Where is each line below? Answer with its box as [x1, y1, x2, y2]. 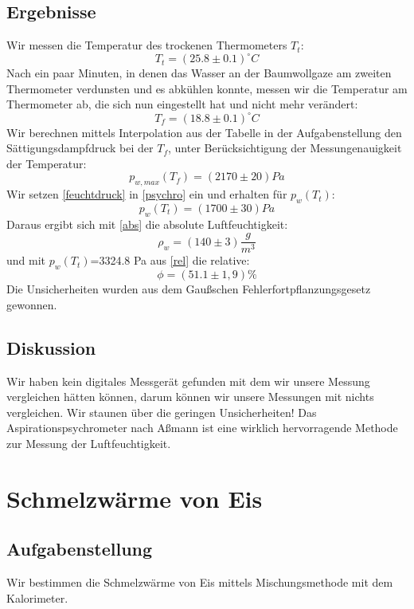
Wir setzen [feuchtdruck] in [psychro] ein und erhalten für [6, 186, 287, 202]
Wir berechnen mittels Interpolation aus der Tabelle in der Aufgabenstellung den [6, 124, 402, 140]
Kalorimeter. [6, 589, 68, 606]
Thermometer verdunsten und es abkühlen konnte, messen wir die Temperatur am [6, 80, 408, 96]
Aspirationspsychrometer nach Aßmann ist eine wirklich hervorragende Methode [6, 419, 398, 436]
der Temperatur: [6, 155, 87, 171]
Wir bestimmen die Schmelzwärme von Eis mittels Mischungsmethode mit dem [6, 574, 393, 591]
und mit [6, 252, 46, 269]
